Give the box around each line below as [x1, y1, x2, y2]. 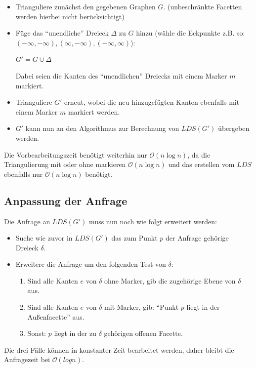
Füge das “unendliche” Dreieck [15, 28, 109, 38]
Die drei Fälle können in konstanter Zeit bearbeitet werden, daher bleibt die [4, 344, 234, 355]
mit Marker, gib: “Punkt [104, 302, 179, 312]
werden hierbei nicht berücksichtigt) [15, 11, 125, 21]
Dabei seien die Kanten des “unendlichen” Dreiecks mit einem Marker [15, 70, 227, 81]
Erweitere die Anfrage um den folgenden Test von [15, 259, 166, 269]
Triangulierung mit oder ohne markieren [4, 159, 126, 169]
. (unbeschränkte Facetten [163, 1, 242, 11]
